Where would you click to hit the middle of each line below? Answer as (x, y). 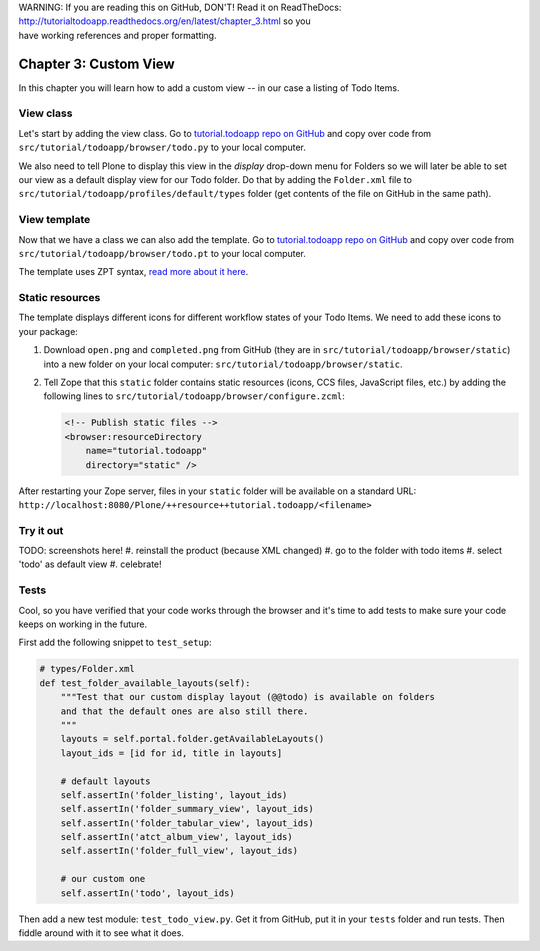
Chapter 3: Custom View (96, 63)
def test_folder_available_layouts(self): (145, 683)
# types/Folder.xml (87, 669)
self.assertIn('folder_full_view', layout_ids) (179, 851)
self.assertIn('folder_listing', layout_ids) (174, 794)
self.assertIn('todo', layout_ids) (147, 893)
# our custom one (103, 879)
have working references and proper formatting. (117, 35)
